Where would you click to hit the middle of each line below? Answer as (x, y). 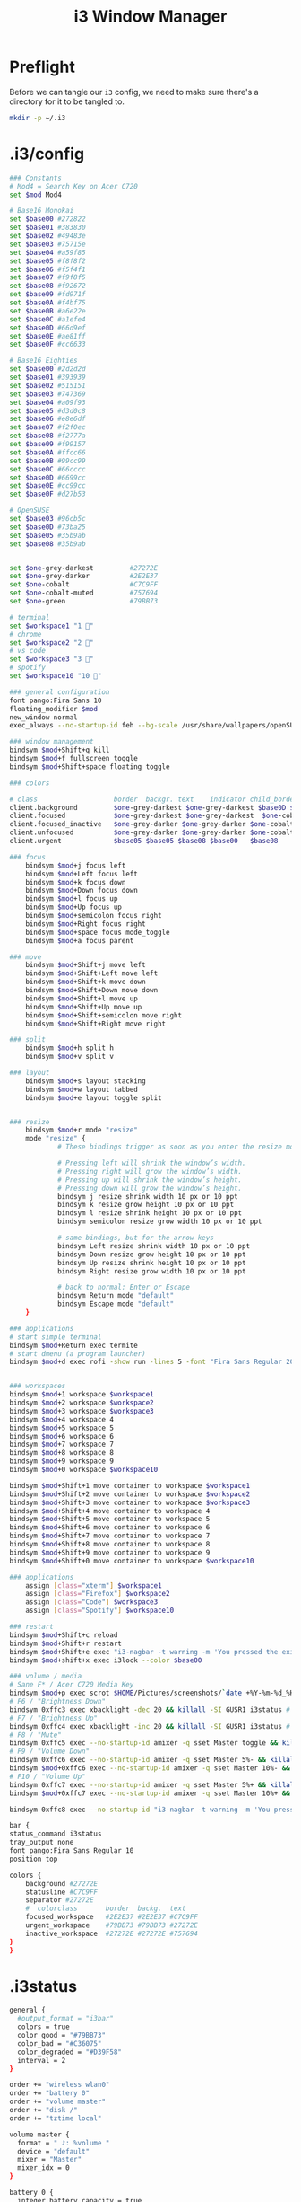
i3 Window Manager (150, 17)
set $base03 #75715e (48, 244)
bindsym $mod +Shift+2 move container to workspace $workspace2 (130, 1494)
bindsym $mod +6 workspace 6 (62, 1436)
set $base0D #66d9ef (48, 328)
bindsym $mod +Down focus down (82, 891)
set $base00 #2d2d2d (48, 369)
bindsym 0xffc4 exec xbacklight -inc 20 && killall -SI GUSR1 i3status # (150, 1726)
